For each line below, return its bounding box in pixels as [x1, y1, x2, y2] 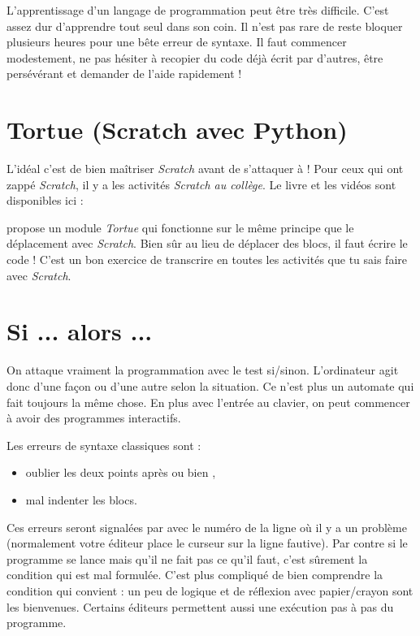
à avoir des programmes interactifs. [6, 409, 181, 426]
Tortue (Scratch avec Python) [6, 113, 348, 146]
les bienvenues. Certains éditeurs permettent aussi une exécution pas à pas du [6, 598, 394, 615]
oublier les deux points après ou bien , [25, 464, 216, 481]
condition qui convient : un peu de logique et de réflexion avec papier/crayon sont [6, 582, 414, 599]
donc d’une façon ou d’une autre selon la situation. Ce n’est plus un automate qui [6, 377, 414, 394]
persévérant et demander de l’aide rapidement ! [6, 65, 242, 82]
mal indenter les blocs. [25, 491, 137, 508]
